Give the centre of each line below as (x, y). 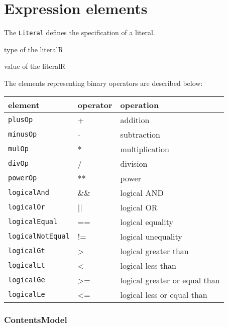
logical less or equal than (164, 294)
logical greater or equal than (170, 280)
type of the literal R (34, 49)
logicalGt (27, 251)
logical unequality (151, 236)
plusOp (21, 120)
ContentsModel (36, 320)
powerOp (23, 178)
